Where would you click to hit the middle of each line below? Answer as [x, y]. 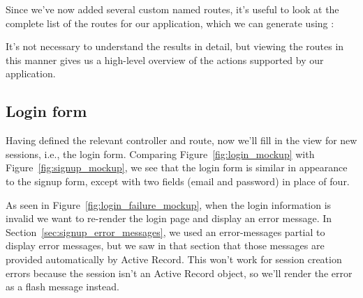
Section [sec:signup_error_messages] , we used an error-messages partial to [165, 232]
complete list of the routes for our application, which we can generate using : [170, 23]
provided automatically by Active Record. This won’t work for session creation [174, 259]
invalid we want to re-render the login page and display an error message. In [169, 218]
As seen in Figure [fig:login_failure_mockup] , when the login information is [169, 204]
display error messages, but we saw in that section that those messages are [165, 245]
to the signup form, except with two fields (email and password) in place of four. [178, 181]
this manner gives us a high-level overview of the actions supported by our [165, 60]
